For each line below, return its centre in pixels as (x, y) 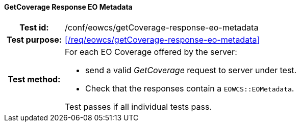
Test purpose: (34, 39)
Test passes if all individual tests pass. (139, 106)
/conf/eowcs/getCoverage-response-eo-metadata (162, 27)
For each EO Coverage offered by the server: (151, 52)
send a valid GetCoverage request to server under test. (191, 70)
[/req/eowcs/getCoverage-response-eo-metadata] (162, 39)
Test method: (34, 79)
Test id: (34, 27)
